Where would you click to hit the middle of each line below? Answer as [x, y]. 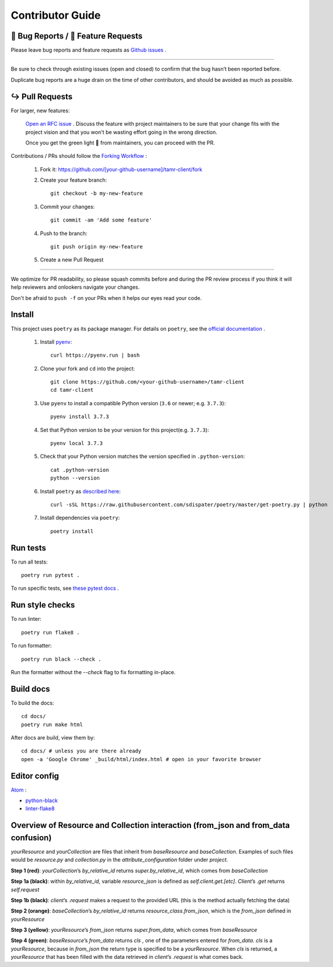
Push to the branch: [64, 233]
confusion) [31, 838]
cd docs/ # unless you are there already [81, 751]
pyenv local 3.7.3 [77, 443]
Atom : [19, 790]
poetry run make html [52, 724]
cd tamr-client [72, 390]
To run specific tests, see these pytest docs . [65, 588]
